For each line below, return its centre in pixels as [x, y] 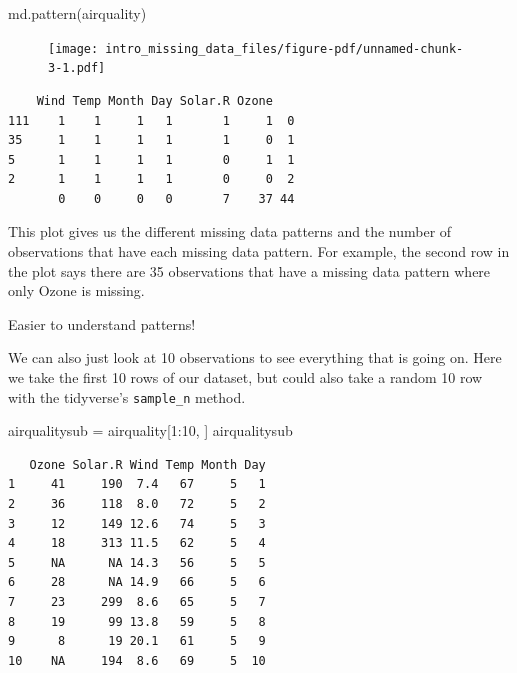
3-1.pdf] [77, 68]
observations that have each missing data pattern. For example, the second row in [259, 251]
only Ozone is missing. [76, 290]
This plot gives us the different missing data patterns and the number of [230, 231]
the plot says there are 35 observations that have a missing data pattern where [249, 270]
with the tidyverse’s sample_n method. [127, 396]
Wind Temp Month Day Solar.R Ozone [154, 100]
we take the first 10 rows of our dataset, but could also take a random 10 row [245, 377]
